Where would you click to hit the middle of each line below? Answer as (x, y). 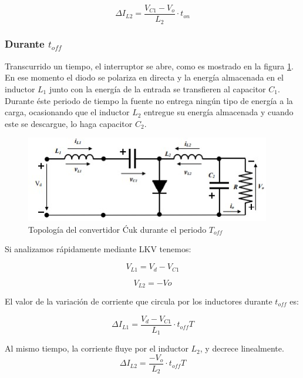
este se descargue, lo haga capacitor (69, 123)
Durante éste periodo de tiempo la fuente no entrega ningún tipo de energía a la (149, 100)
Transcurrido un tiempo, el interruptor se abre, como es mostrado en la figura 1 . (149, 66)
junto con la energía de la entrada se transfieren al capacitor (157, 88)
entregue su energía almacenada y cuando (219, 112)
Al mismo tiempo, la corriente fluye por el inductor (97, 348)
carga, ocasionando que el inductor (67, 112)
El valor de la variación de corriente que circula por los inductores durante (139, 301)
